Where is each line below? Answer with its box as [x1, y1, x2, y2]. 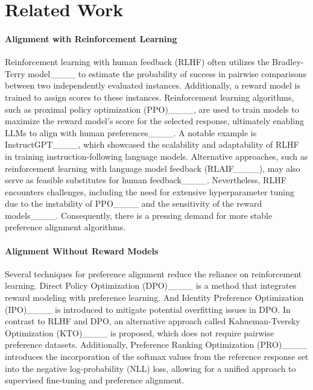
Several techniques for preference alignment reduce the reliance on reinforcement [5, 267, 302, 280]
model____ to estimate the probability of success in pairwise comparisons [28, 67, 307, 80]
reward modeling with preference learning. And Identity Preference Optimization [5, 291, 304, 304]
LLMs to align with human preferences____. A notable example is [5, 126, 257, 139]
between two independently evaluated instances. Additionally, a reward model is [5, 79, 300, 92]
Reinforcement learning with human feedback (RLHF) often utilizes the [5, 55, 270, 68]
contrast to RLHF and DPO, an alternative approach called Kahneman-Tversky [5, 315, 300, 327]
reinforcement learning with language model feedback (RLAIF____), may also [5, 162, 300, 174]
